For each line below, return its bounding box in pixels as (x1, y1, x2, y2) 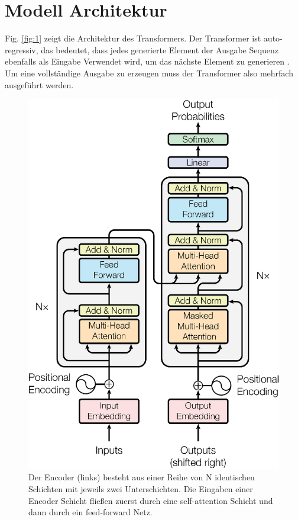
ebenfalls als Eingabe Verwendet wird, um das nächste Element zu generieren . (5, 55, 290, 68)
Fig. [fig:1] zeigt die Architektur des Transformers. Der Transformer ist (5, 32, 261, 44)
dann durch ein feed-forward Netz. (28, 506, 153, 518)
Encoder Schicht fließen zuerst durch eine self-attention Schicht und (28, 494, 273, 506)
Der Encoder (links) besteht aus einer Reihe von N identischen (28, 471, 255, 483)
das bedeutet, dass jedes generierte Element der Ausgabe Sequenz (41, 43, 278, 56)
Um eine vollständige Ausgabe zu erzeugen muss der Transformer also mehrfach (5, 66, 293, 79)
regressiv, (5, 43, 38, 56)
